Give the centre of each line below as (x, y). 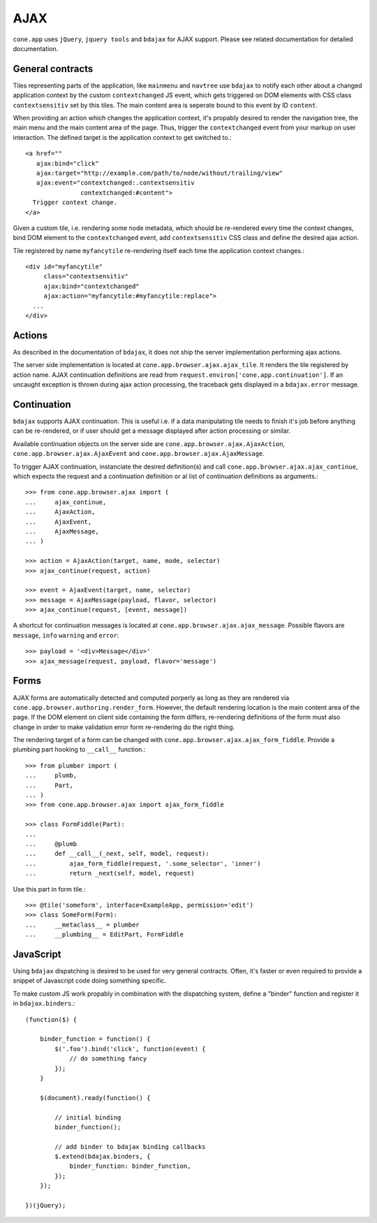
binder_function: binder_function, (130, 1166)
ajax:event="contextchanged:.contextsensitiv (115, 183)
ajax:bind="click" (67, 163)
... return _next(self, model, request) (110, 873)
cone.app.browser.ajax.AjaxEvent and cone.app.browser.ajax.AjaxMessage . (139, 454)
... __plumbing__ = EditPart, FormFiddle (105, 935)
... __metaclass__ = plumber (82, 924)
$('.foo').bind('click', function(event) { (130, 1049)
